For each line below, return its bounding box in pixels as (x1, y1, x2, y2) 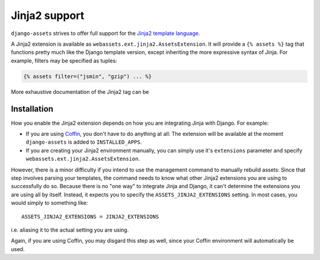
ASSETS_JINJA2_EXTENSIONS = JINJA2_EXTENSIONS (21, 213, 159, 220)
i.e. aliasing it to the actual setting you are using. (11, 226, 129, 233)
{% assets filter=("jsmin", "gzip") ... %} (23, 73, 152, 80)
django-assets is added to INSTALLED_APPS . (25, 138, 142, 145)
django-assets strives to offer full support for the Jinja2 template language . (11, 30, 200, 37)
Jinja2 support (11, 9, 85, 22)
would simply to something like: (11, 199, 88, 207)
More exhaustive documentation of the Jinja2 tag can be (11, 88, 149, 95)
